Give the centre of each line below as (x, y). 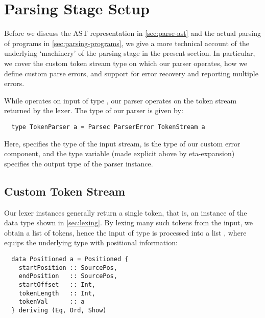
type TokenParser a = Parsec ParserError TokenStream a (108, 127)
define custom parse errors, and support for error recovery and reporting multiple (131, 73)
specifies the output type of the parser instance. (79, 163)
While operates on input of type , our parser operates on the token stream (121, 100)
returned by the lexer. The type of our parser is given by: (94, 110)
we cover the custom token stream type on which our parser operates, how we (126, 63)
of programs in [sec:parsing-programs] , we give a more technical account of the (127, 43)
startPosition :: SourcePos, (68, 268)
